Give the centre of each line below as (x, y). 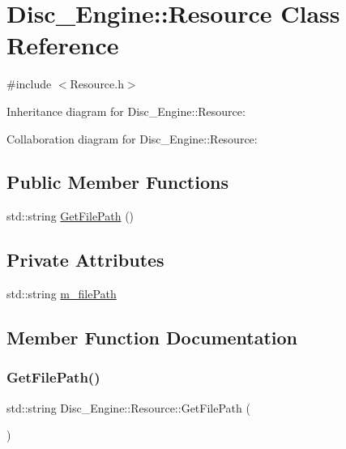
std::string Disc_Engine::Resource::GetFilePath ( (128, 407)
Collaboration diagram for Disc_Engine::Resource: (132, 138)
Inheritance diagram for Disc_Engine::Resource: (126, 111)
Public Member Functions (117, 182)
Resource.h (97, 84)
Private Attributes (85, 260)
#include (29, 84)
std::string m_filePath (62, 294)
